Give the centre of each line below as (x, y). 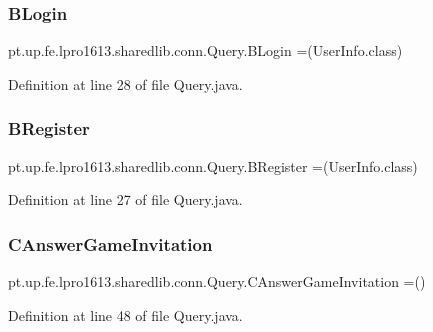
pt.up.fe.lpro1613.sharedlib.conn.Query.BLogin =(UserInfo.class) (205, 50)
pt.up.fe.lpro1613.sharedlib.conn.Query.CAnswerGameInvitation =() (217, 281)
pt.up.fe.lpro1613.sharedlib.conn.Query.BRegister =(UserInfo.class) (213, 165)
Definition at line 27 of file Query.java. (125, 199)
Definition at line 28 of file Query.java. (125, 83)
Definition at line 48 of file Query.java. (125, 314)
